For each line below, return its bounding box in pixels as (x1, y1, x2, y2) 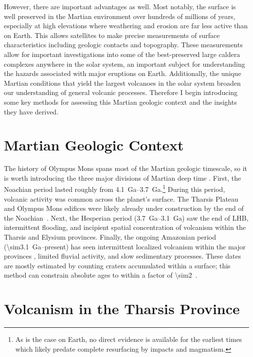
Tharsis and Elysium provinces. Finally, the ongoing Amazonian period (4, 232, 217, 242)
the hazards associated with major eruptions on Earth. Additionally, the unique (4, 68, 241, 78)
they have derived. (4, 106, 59, 116)
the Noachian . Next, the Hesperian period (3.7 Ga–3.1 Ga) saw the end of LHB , (4, 212, 249, 223)
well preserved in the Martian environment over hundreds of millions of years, (4, 11, 235, 21)
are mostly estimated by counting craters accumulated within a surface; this (4, 260, 231, 270)
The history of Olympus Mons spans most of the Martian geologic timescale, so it (4, 163, 247, 173)
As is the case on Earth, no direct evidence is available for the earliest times (15, 334, 242, 344)
